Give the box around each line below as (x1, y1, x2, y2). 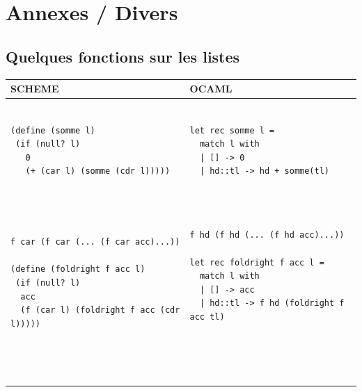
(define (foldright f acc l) (10, 264, 145, 275)
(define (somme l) (10, 125, 95, 136)
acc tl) (189, 311, 225, 322)
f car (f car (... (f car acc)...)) (10, 237, 180, 247)
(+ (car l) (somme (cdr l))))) (25, 166, 171, 177)
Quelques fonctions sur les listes (6, 45, 240, 67)
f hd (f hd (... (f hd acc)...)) (189, 230, 345, 240)
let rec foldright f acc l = (189, 257, 324, 268)
